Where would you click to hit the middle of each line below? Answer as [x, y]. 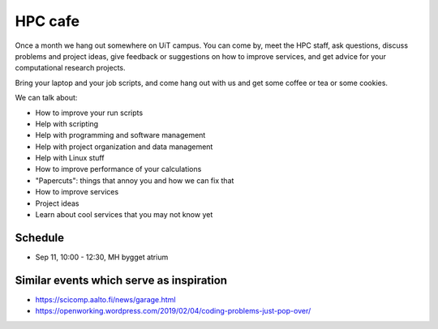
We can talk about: [46, 98]
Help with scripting [67, 124]
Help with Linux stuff [70, 158]
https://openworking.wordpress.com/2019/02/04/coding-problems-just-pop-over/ [173, 311]
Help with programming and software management [120, 135]
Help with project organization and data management [124, 147]
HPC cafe [47, 21]
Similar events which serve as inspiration [121, 280]
